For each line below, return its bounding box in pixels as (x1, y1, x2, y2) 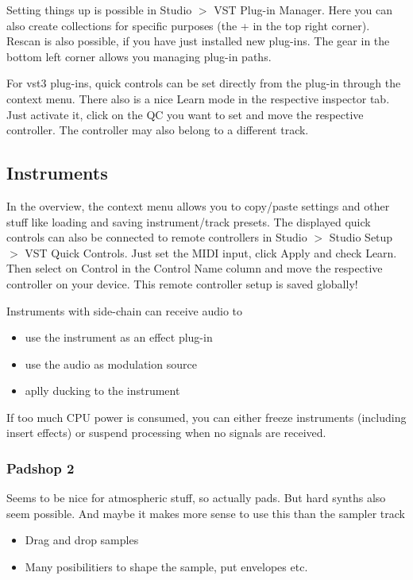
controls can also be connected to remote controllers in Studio (6, 229, 307, 246)
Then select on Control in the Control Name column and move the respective (6, 260, 383, 276)
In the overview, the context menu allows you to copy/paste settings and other (6, 197, 390, 214)
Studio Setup (329, 229, 393, 246)
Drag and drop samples (25, 532, 139, 548)
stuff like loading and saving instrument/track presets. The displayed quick (6, 213, 371, 230)
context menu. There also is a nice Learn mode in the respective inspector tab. (6, 90, 390, 106)
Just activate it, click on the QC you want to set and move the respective (6, 106, 364, 122)
